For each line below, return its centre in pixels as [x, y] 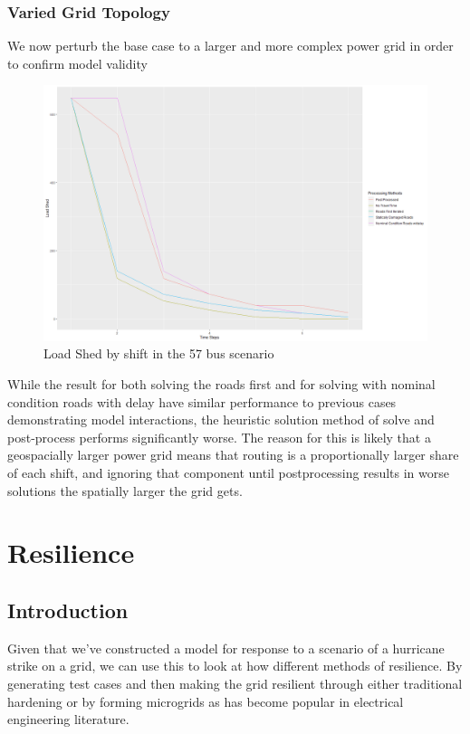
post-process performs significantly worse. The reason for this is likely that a [219, 437]
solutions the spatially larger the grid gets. [125, 490]
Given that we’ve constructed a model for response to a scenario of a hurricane [226, 648]
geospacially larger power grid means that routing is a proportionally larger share [233, 455]
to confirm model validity [77, 63]
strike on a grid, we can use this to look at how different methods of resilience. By [235, 666]
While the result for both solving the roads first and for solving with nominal [221, 383]
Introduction [68, 610]
